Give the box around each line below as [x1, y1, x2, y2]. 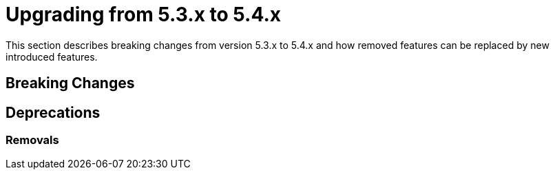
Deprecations [6, 103, 101, 121]
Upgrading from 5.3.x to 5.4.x [6, 3, 282, 26]
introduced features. [6, 50, 98, 63]
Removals [6, 133, 59, 147]
